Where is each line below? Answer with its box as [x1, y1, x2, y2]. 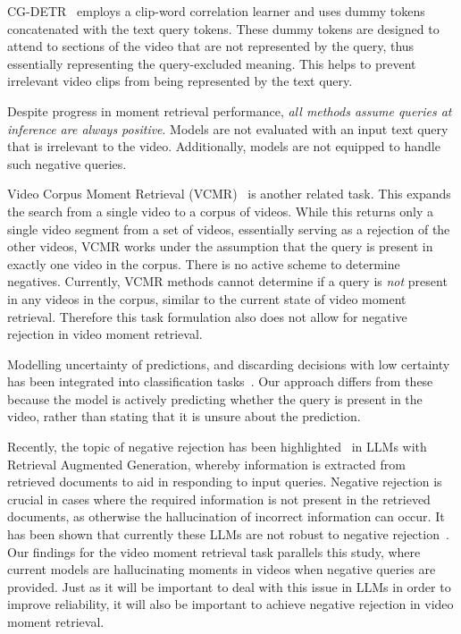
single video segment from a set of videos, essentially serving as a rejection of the [7, 219, 450, 238]
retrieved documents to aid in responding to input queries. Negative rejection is [7, 472, 442, 491]
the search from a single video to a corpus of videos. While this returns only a [7, 201, 434, 220]
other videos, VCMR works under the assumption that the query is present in [7, 237, 433, 256]
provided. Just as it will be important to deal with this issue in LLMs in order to [7, 577, 451, 596]
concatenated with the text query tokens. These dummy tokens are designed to [7, 19, 440, 38]
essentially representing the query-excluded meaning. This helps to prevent [7, 54, 416, 72]
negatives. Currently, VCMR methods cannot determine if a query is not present [7, 272, 448, 291]
